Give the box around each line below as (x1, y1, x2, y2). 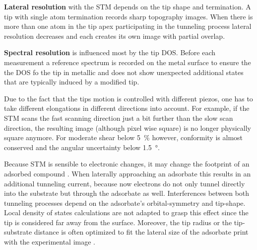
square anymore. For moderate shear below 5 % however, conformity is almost (4, 132, 243, 143)
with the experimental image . (4, 237, 95, 247)
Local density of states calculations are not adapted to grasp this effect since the (4, 207, 249, 218)
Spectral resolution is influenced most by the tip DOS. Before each (4, 47, 215, 58)
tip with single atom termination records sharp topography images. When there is (4, 11, 253, 21)
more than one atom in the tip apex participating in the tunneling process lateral (4, 21, 252, 31)
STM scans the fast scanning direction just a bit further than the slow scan (4, 112, 233, 123)
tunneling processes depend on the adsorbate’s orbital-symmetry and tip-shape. (4, 197, 246, 208)
